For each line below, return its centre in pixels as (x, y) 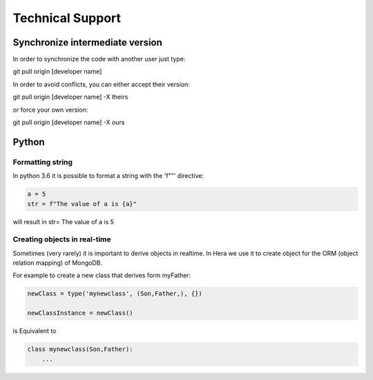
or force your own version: (50, 110)
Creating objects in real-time (62, 239)
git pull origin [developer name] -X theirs (70, 97)
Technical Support (67, 18)
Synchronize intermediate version (87, 42)
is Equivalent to (35, 331)
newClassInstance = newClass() (80, 313)
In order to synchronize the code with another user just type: (99, 59)
